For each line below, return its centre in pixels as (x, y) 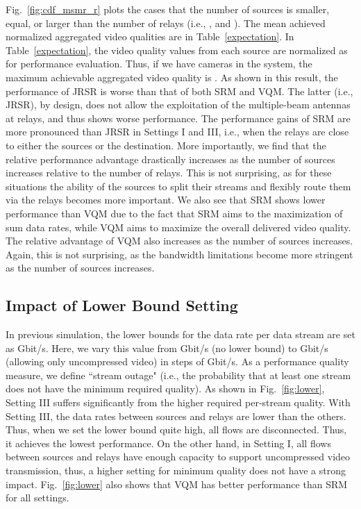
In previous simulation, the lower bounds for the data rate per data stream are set (180, 334)
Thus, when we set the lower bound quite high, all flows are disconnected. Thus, (176, 429)
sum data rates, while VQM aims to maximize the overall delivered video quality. (178, 227)
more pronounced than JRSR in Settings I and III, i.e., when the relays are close (177, 132)
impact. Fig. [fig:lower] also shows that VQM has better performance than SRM (177, 484)
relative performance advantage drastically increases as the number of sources (170, 159)
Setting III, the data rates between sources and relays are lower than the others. (176, 416)
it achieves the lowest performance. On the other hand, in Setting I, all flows (168, 443)
